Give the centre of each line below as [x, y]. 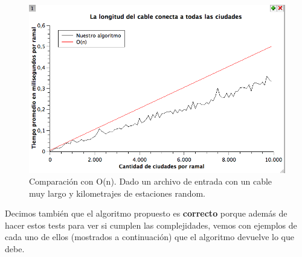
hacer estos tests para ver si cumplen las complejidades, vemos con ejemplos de [151, 225]
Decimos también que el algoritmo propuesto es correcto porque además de [146, 213]
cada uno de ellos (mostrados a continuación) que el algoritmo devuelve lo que [150, 237]
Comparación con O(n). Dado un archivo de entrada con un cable [151, 181]
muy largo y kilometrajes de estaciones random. [117, 193]
